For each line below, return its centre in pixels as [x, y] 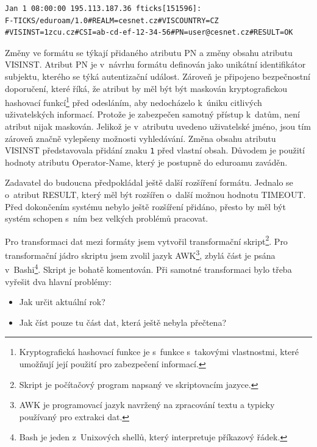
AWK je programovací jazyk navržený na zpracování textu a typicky [147, 405]
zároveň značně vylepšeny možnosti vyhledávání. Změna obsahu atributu [141, 138]
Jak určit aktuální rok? [62, 302]
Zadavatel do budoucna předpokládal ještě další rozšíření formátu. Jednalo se [149, 182]
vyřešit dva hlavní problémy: [58, 281]
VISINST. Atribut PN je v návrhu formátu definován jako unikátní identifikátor [155, 64]
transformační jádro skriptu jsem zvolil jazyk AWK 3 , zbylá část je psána [140, 254]
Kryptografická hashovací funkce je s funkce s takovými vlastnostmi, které [159, 352]
